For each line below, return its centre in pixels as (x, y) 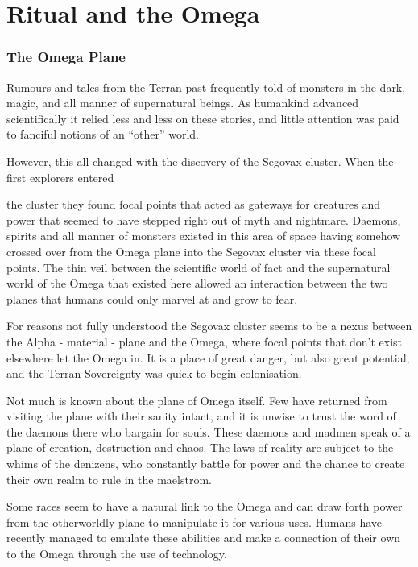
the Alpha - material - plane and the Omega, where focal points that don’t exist (205, 341)
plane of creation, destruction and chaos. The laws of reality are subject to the (200, 447)
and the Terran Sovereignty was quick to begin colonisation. (154, 373)
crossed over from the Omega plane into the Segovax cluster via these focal (191, 251)
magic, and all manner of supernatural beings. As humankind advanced (183, 103)
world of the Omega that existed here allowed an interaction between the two (197, 283)
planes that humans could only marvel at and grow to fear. (152, 298)
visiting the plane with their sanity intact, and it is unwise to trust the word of (201, 416)
